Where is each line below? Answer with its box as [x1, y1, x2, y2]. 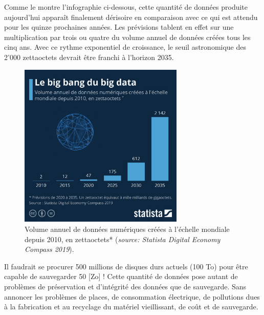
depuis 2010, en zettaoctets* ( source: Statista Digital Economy [25, 233, 221, 244]
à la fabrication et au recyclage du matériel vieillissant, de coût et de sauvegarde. [4, 301, 258, 312]
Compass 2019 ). [25, 244, 74, 254]
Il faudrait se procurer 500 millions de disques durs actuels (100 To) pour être [4, 261, 248, 271]
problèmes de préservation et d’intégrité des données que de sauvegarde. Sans [4, 281, 247, 291]
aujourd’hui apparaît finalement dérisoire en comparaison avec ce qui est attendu [4, 11, 258, 22]
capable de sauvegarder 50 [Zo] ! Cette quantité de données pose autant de [4, 271, 238, 282]
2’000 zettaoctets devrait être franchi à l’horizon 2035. [4, 51, 174, 62]
